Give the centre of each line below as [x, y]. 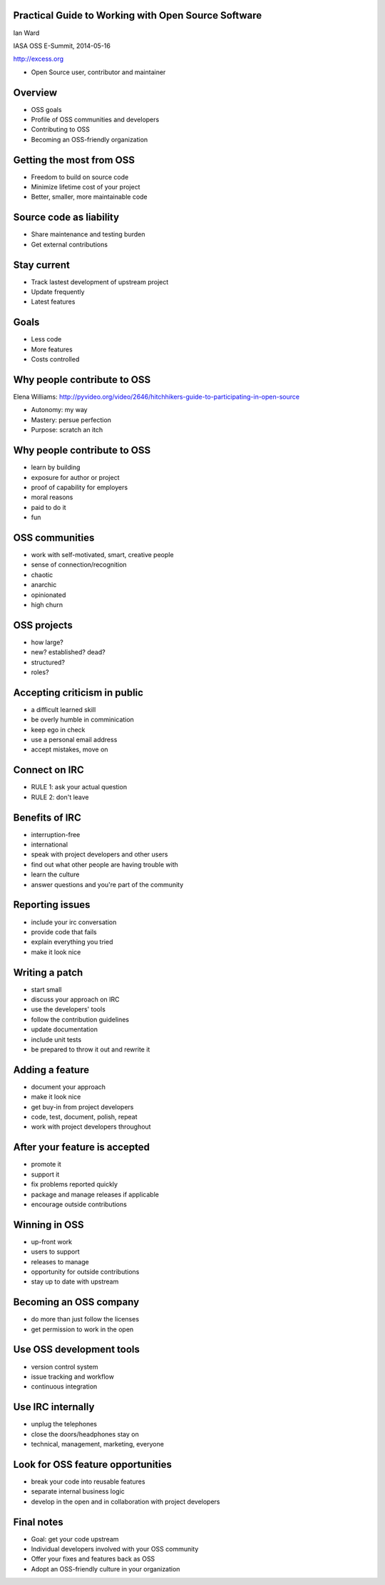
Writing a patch [48, 972]
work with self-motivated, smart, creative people [102, 554]
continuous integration [64, 1386]
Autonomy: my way [60, 410]
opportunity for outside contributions [85, 1271]
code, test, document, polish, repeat [84, 1117]
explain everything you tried [72, 942]
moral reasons [52, 497]
